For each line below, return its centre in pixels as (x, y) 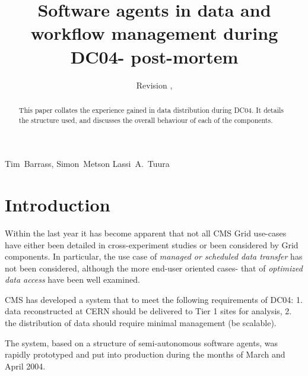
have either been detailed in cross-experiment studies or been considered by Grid (152, 244)
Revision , (154, 85)
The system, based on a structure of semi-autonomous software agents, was (142, 342)
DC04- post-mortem (154, 56)
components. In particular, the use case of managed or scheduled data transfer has (154, 256)
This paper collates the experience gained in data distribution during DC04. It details (151, 110)
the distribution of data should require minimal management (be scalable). (141, 323)
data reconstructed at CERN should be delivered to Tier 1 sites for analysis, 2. (148, 311)
